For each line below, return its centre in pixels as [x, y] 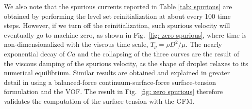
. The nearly [204, 44]
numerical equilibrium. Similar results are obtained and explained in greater [117, 73]
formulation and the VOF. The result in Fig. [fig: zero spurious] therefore [113, 91]
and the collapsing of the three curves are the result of [158, 53]
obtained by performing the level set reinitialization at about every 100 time [117, 16]
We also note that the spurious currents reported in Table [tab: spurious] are [118, 6]
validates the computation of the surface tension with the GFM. [99, 101]
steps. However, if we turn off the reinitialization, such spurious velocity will [117, 25]
